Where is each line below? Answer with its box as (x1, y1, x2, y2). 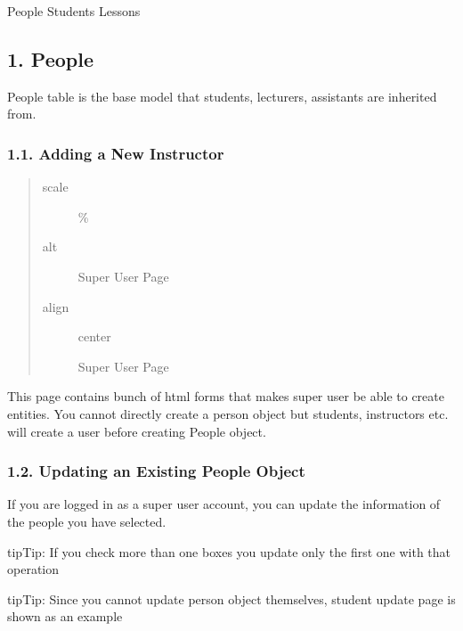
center (77, 327, 111, 346)
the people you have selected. (7, 512, 167, 530)
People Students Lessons (7, 2, 141, 20)
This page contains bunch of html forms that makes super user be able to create (7, 387, 444, 406)
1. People (7, 45, 93, 72)
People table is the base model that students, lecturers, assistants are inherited (7, 86, 437, 105)
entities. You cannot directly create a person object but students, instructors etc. (7, 404, 449, 422)
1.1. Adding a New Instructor (7, 142, 224, 164)
